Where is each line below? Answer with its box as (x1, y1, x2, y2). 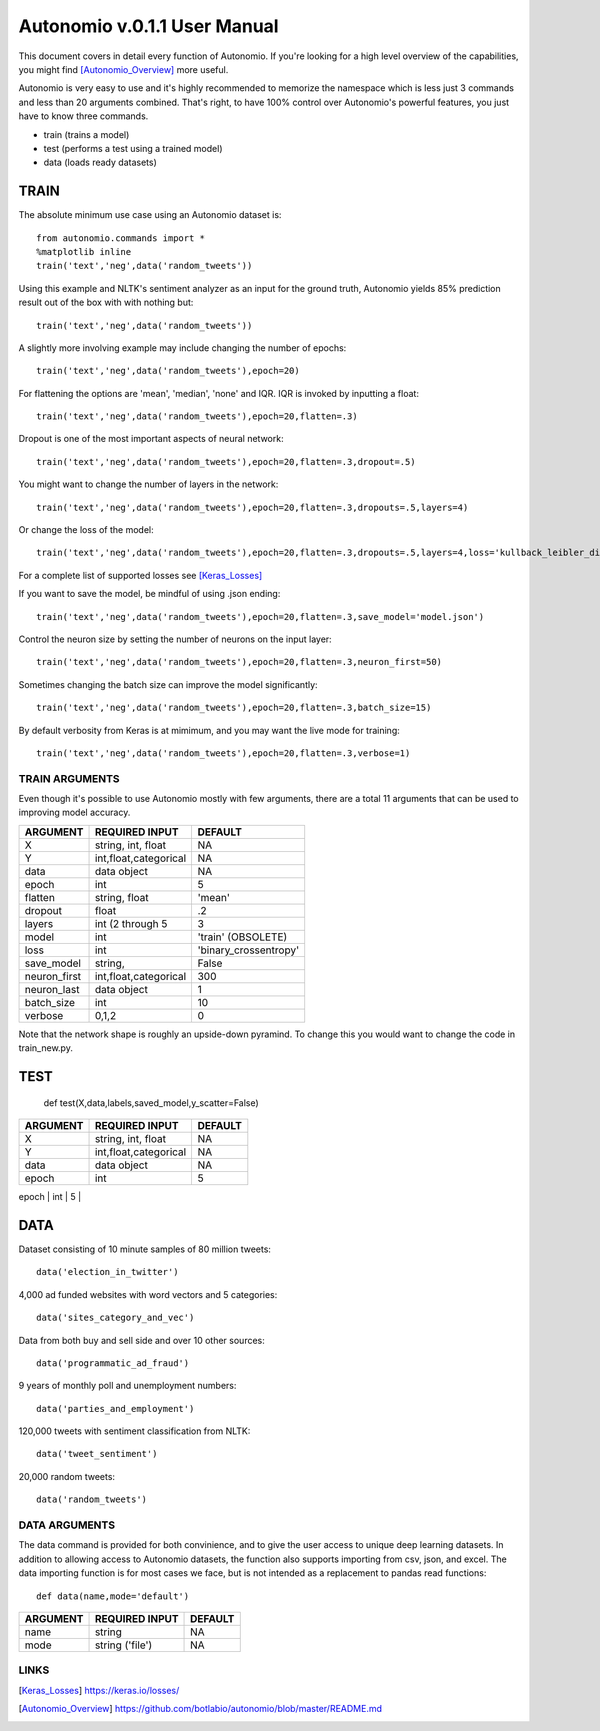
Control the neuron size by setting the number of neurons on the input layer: (18, 633, 332, 645)
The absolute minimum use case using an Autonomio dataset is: (18, 209, 282, 221)
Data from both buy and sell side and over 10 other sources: (18, 1334, 265, 1346)
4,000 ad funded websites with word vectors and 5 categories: (18, 1288, 278, 1300)
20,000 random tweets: (18, 1470, 115, 1482)
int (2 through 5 (94, 916, 168, 930)
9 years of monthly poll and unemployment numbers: (18, 1380, 237, 1392)
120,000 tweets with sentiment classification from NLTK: (18, 1425, 251, 1437)
